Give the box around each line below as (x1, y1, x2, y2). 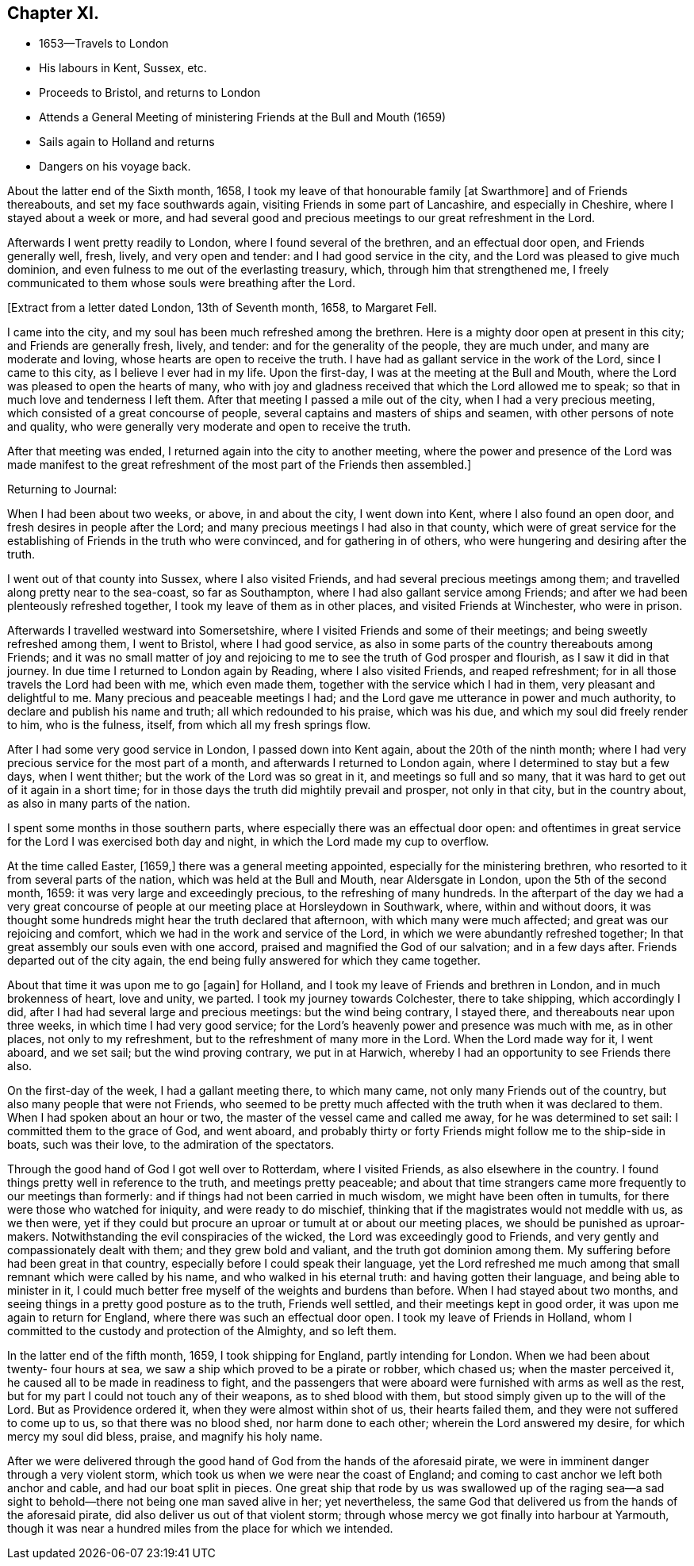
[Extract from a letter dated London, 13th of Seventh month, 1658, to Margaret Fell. (7, 301, 437, 315)
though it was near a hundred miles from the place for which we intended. (7, 1522, 393, 1536)
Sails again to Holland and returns (39, 135, 215, 149)
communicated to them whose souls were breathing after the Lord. (7, 276, 355, 290)
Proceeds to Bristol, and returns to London (39, 86, 261, 100)
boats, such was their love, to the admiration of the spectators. (7, 1138, 335, 1152)
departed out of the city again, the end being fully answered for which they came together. (7, 954, 481, 968)
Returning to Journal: (7, 482, 117, 497)
